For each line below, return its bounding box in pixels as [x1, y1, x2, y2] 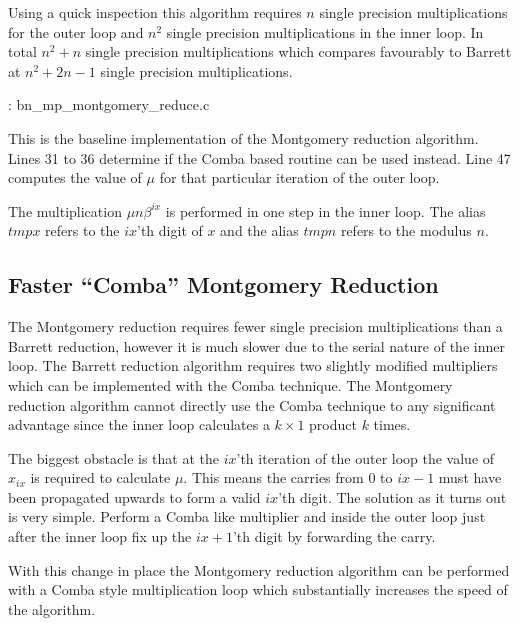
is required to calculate [30, 467, 171, 488]
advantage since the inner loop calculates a [8, 414, 270, 435]
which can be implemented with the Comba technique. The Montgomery [8, 374, 453, 395]
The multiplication [8, 200, 122, 221]
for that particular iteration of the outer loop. [159, 167, 440, 188]
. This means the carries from [183, 467, 364, 488]
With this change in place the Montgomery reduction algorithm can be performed [8, 559, 510, 580]
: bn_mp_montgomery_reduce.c [8, 94, 210, 115]
